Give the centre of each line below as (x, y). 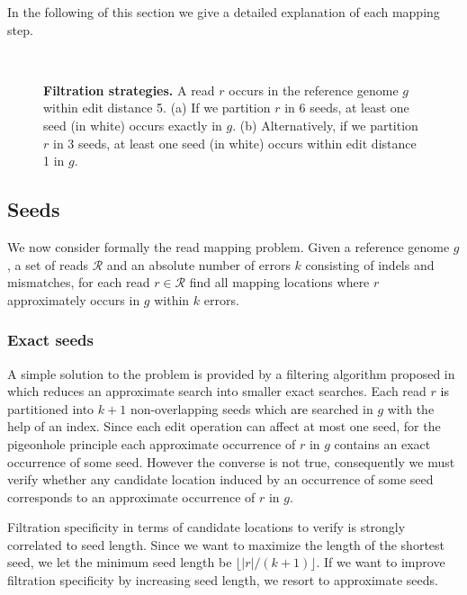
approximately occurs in (74, 299)
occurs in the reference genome (314, 90)
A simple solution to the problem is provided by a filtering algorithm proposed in (231, 373)
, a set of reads (48, 264)
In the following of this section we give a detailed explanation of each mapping (224, 12)
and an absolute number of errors (198, 264)
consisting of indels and (370, 264)
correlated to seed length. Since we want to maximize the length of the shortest (226, 544)
